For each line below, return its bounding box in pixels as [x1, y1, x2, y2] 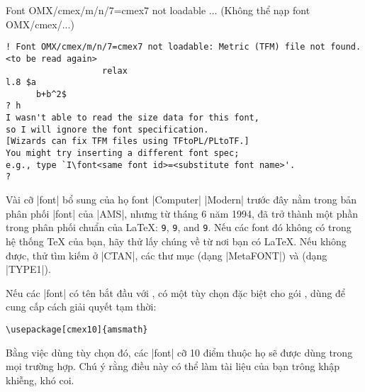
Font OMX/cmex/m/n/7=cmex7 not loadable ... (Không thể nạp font [6, 3, 310, 17]
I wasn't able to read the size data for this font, [6, 113, 259, 123]
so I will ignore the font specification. [6, 124, 209, 135]
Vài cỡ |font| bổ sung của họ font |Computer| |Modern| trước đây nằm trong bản [6, 192, 356, 207]
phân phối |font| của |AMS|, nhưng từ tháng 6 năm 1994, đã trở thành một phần [6, 206, 359, 220]
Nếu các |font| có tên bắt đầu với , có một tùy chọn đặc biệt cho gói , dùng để [6, 285, 346, 300]
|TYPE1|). [6, 262, 51, 276]
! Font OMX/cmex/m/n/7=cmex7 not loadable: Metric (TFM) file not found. [6, 42, 361, 52]
